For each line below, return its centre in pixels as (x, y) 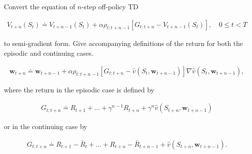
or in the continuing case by (46, 126)
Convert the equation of (40, 6)
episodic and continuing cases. (49, 53)
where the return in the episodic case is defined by (79, 90)
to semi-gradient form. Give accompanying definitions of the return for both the (124, 43)
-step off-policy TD (110, 6)
